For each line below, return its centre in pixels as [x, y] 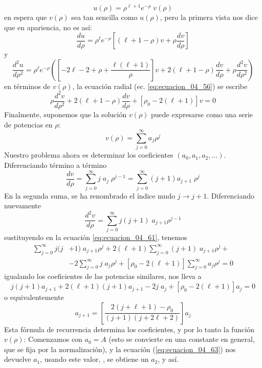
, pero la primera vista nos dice [209, 17]
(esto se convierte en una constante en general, [182, 339]
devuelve [18, 359]
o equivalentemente [34, 297]
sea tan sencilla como [104, 17]
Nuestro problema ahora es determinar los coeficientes [89, 155]
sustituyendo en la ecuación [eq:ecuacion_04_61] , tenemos [96, 237]
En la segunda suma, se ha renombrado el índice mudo [90, 195]
